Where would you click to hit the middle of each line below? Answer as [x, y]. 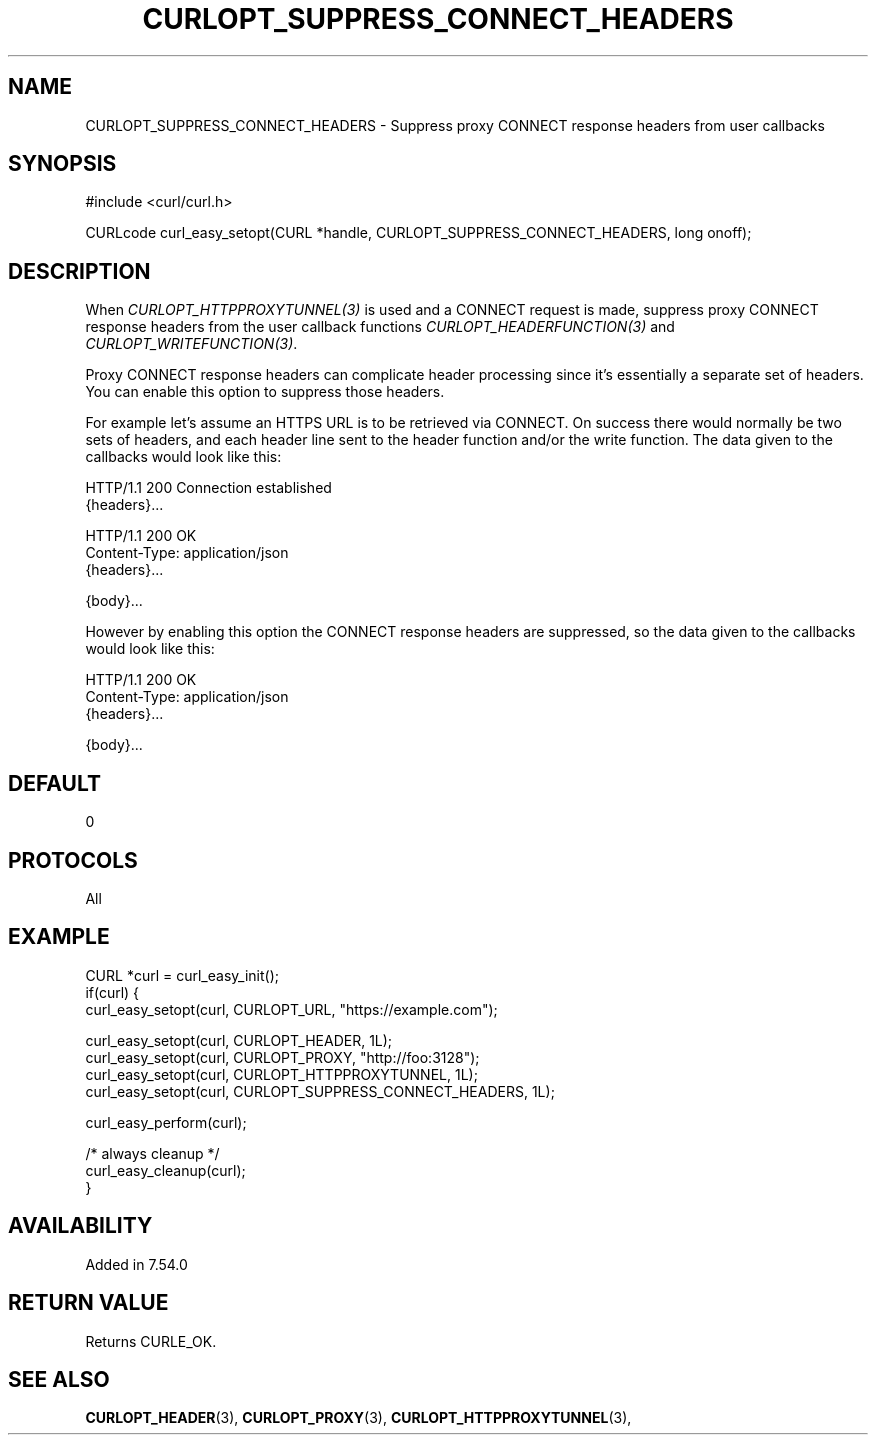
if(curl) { [112, 992]
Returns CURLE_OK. [151, 1341]
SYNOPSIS [62, 164]
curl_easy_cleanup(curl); [165, 1170]
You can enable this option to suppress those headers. [265, 392]
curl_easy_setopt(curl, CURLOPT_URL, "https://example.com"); [291, 1009]
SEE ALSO [59, 1379]
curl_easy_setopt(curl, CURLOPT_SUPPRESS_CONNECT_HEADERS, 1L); [320, 1091]
